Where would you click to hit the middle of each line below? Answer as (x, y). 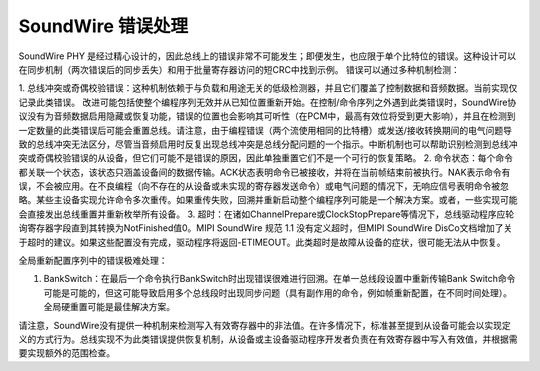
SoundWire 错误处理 (103, 26)
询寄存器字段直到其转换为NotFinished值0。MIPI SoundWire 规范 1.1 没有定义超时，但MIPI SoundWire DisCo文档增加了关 (265, 228)
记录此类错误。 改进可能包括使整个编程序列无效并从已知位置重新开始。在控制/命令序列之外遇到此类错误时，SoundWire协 (267, 102)
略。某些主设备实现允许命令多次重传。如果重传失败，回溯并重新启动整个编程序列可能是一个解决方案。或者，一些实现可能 (268, 200)
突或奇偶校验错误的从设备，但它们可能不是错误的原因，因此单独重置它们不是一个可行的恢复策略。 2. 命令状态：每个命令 (266, 158)
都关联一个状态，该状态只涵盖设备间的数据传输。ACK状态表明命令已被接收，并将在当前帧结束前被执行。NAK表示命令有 (264, 172)
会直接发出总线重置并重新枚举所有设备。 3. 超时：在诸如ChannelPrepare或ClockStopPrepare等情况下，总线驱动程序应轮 (266, 214)
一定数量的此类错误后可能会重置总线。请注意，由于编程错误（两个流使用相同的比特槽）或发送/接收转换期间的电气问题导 (265, 130)
